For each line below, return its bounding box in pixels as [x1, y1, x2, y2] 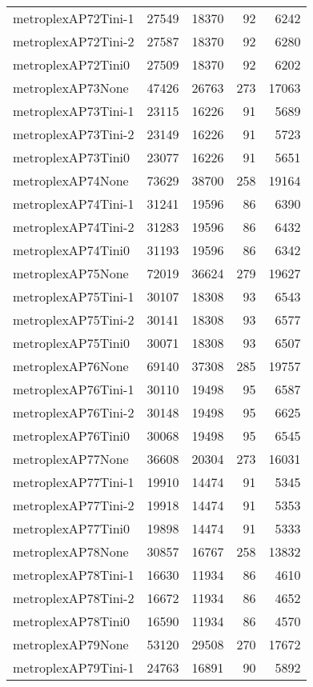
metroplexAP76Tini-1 [13, 380, 134, 398]
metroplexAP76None [13, 357, 129, 375]
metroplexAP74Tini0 [13, 241, 130, 259]
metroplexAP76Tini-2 [13, 403, 134, 421]
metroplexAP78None [13, 542, 129, 561]
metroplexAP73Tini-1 [13, 102, 134, 120]
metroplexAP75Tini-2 [13, 310, 134, 329]
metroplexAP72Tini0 [13, 55, 130, 74]
